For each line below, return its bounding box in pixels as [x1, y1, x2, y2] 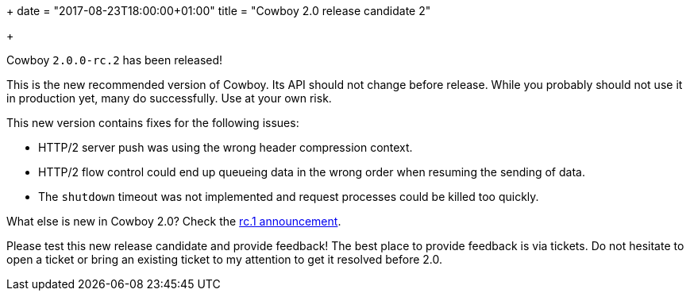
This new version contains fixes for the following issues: [6, 116, 299, 129]
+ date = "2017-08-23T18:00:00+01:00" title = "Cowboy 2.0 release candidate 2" [6, 4, 431, 17]
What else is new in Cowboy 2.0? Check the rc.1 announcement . [6, 214, 341, 228]
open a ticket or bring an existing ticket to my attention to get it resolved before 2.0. [6, 253, 443, 266]
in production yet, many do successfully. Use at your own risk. [6, 91, 332, 105]
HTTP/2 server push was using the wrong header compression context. [38, 141, 413, 154]
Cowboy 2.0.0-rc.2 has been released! [6, 53, 223, 67]
